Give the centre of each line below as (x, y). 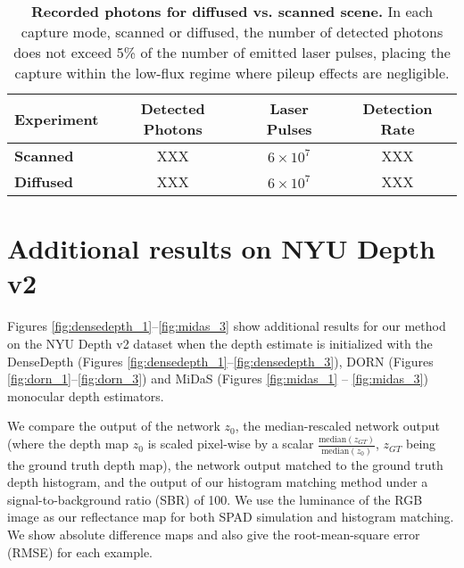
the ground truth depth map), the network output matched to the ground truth (225, 464)
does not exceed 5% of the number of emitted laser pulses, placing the (232, 52)
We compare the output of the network (114, 426)
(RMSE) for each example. (80, 552)
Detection (398, 108)
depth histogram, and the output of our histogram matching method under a (218, 482)
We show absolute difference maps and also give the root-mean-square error (214, 534)
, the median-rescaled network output (337, 426)
